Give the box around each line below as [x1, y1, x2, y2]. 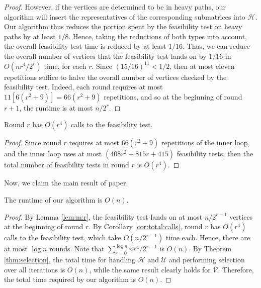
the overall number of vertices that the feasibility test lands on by [4, 50, 207, 61]
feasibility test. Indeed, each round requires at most [4, 81, 163, 92]
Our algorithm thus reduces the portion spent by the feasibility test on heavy [4, 21, 242, 32]
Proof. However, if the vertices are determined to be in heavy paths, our [4, 2, 226, 12]
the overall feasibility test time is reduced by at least [4, 41, 166, 51]
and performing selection [168, 254, 245, 264]
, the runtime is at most [19, 102, 93, 113]
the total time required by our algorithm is [4, 274, 136, 284]
